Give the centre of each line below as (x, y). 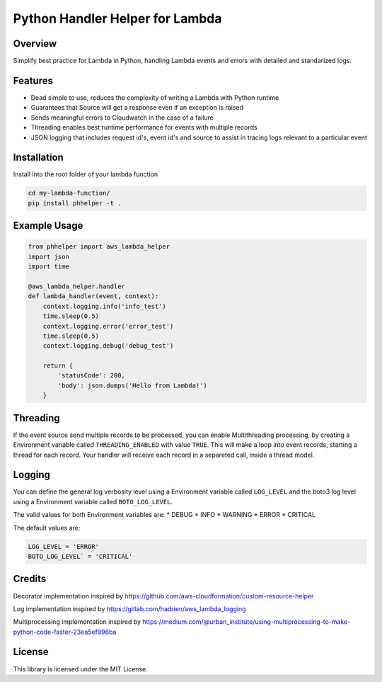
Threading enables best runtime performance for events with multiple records (144, 127)
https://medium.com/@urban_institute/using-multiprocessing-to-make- (247, 622)
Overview (35, 44)
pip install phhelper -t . (75, 203)
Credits (30, 579)
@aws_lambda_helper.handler (76, 286)
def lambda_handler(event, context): (93, 296)
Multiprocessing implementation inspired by (77, 622)
